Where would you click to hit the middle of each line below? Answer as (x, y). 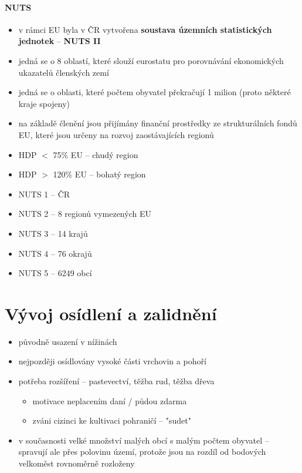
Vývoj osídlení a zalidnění (111, 313)
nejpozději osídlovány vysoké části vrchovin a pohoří (112, 361)
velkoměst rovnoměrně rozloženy (77, 463)
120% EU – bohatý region (99, 174)
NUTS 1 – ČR (44, 194)
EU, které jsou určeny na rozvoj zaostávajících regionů (116, 134)
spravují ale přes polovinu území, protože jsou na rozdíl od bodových (142, 452)
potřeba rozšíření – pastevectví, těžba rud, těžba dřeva (116, 381)
